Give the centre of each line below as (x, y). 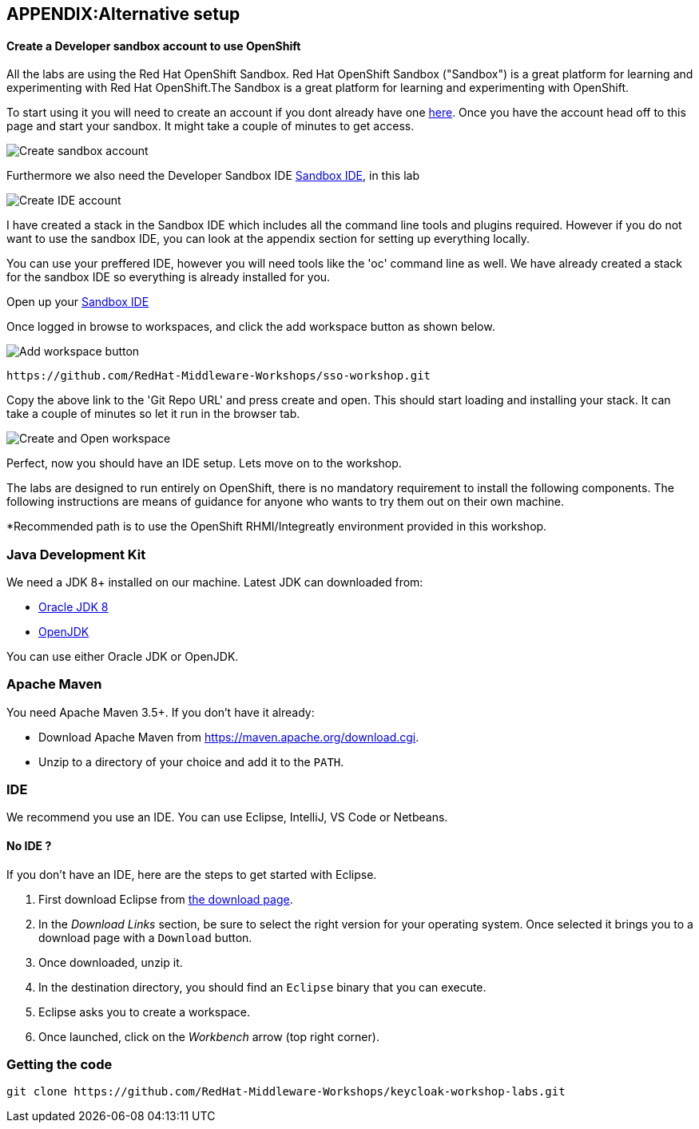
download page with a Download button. (145, 937)
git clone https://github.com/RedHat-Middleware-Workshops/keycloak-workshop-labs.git (286, 1092)
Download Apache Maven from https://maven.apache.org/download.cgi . (229, 737)
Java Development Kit (76, 554)
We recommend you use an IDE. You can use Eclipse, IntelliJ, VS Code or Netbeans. (227, 817)
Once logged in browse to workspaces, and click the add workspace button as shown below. (251, 327)
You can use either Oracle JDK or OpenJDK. (123, 656)
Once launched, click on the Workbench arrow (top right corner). (209, 1036)
